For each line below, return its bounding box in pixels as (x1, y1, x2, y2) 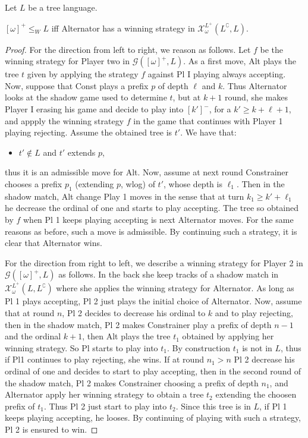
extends (67, 146, 96, 158)
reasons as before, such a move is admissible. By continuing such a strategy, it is (5, 225, 297, 237)
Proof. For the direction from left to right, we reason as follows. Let (5, 43, 251, 55)
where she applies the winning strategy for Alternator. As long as (56, 282, 294, 294)
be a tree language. (28, 1, 98, 13)
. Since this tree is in (175, 399, 251, 412)
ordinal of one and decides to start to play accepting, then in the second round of (5, 364, 301, 377)
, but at (172, 91, 201, 103)
